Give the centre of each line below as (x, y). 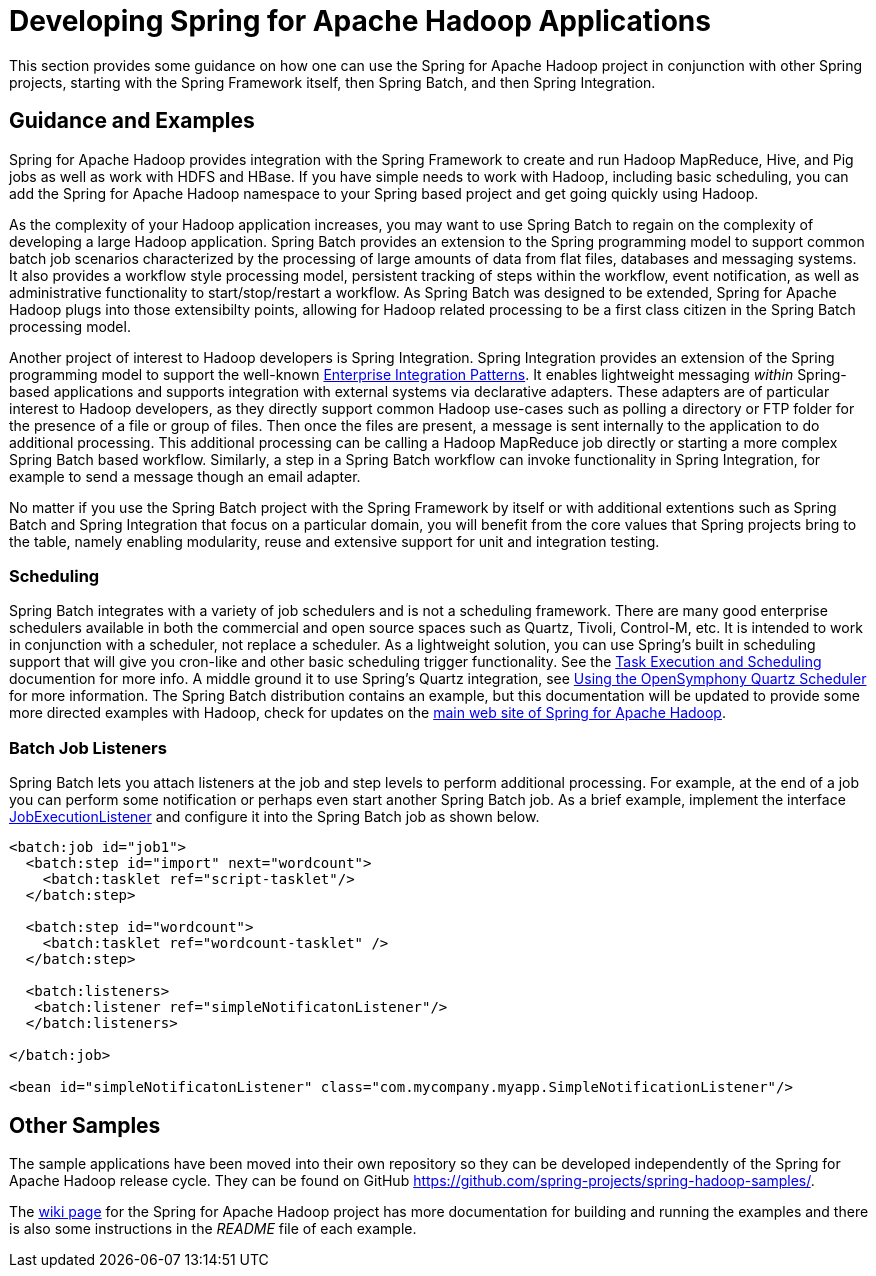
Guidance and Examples (132, 121)
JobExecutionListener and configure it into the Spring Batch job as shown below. (274, 817)
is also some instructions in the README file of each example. (213, 1228)
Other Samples (85, 1125)
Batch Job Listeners (88, 747)
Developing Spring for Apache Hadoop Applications (360, 21)
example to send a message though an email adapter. (185, 476)
